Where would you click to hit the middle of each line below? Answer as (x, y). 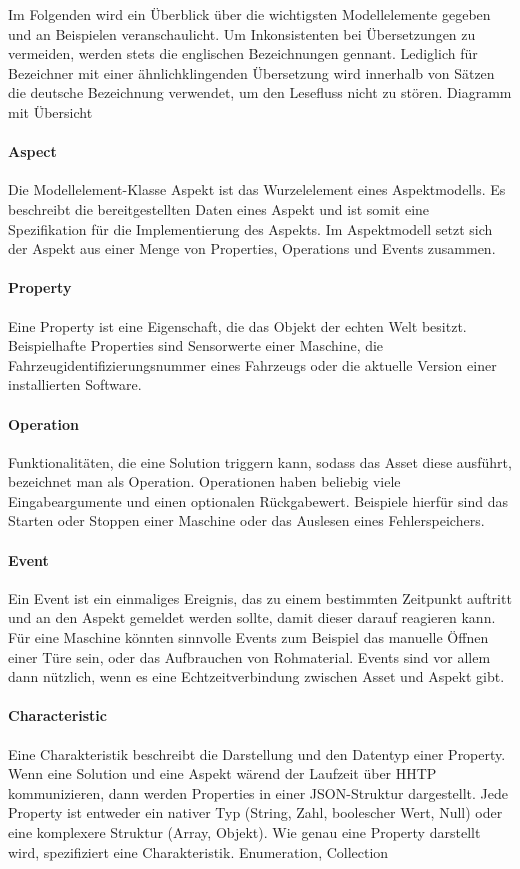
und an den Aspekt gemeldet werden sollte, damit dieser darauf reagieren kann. (252, 617)
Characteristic (57, 715)
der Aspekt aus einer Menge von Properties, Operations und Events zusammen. (252, 248)
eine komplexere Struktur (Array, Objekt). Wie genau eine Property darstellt (244, 832)
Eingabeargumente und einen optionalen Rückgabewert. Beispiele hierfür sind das (258, 500)
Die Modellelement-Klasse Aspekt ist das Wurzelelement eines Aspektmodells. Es (257, 189)
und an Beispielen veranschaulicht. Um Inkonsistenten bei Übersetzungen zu (242, 33)
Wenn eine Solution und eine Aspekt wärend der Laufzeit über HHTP (222, 773)
